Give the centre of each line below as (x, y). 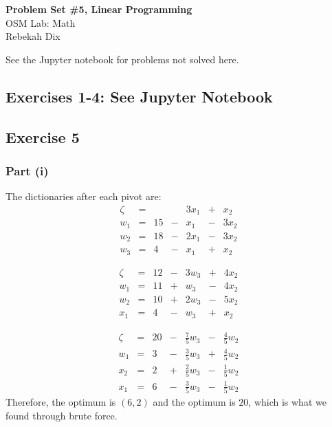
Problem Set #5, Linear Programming (99, 9)
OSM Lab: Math (41, 22)
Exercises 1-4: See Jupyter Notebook (139, 96)
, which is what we (287, 402)
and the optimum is (194, 402)
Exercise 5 (43, 136)
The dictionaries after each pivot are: (84, 196)
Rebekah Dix (33, 36)
